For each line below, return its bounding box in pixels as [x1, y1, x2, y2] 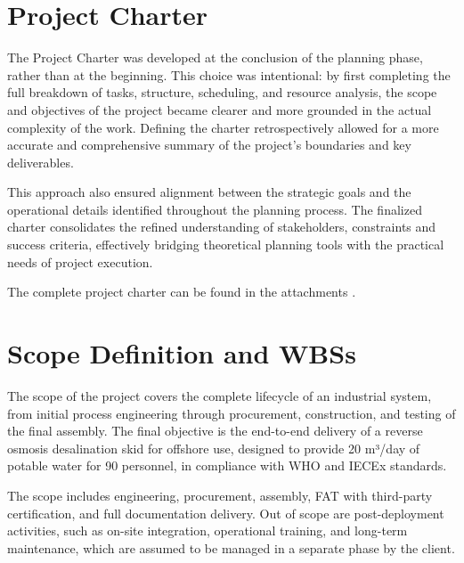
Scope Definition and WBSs [7, 335, 356, 371]
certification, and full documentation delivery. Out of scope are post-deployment [7, 503, 444, 522]
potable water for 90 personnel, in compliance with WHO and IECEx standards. [7, 456, 447, 475]
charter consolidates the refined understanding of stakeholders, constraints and [7, 217, 436, 236]
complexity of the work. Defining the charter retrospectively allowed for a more [7, 118, 439, 136]
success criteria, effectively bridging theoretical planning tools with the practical [7, 235, 444, 254]
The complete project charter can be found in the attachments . [7, 282, 356, 301]
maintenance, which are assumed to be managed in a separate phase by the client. [7, 538, 455, 557]
